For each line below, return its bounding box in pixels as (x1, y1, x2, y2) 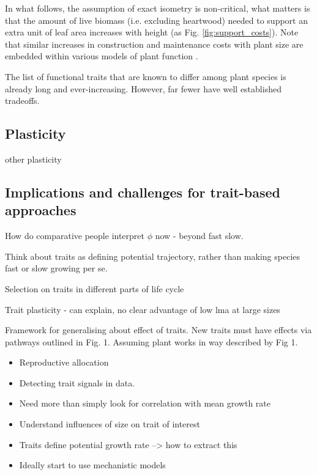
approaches (5, 201, 76, 219)
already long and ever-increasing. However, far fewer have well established (5, 82, 282, 95)
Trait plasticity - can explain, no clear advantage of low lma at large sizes (5, 303, 280, 315)
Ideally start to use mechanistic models (19, 458, 166, 471)
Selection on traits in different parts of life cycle (5, 282, 184, 295)
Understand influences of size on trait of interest (19, 418, 200, 430)
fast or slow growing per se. (5, 262, 108, 274)
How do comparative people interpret (5, 229, 145, 242)
